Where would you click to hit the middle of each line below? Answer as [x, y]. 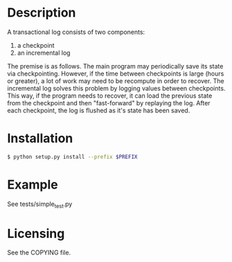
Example [33, 184]
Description [42, 13]
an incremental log [44, 53]
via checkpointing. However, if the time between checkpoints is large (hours [116, 73]
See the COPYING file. [39, 253]
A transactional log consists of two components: [76, 32]
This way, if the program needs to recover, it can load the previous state [110, 96]
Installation [40, 138]
